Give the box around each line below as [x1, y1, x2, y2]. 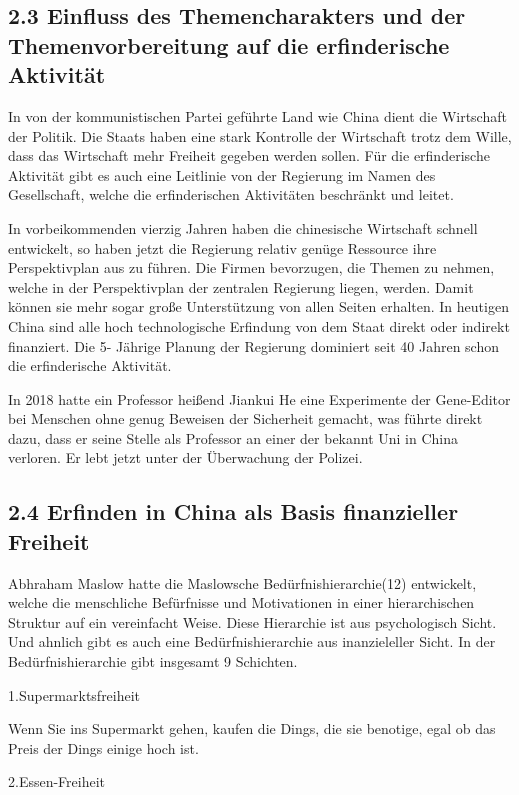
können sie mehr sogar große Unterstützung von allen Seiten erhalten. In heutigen [8, 296, 509, 317]
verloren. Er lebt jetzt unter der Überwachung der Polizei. [8, 447, 363, 468]
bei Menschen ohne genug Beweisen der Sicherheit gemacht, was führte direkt [8, 408, 483, 429]
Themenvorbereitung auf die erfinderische [8, 29, 450, 60]
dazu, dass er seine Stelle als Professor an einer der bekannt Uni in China [8, 427, 459, 448]
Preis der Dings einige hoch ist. [8, 737, 199, 758]
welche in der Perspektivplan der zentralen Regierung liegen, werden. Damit [8, 276, 474, 297]
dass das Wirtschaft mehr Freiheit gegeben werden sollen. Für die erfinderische [8, 145, 490, 166]
